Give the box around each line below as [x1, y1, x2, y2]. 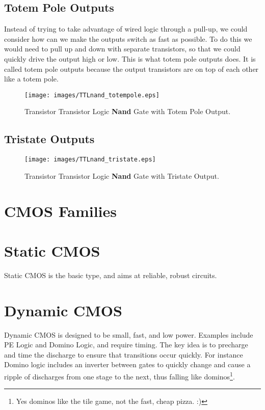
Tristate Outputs [4, 131, 95, 147]
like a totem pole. [4, 73, 59, 84]
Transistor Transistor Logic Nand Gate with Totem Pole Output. [24, 106, 231, 117]
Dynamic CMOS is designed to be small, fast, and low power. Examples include [4, 329, 253, 340]
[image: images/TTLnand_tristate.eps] [24, 156, 156, 163]
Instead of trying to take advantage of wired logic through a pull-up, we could [4, 23, 248, 34]
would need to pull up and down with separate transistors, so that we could [4, 43, 241, 54]
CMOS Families [4, 200, 117, 221]
